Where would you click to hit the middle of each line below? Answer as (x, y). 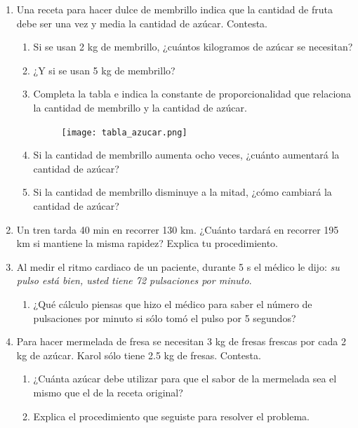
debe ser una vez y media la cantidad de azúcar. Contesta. (142, 23)
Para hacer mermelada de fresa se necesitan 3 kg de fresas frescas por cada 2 (181, 341)
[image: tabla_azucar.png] (124, 132)
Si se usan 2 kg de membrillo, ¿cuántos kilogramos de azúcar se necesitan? (193, 47)
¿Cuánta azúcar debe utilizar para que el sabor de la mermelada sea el (185, 379)
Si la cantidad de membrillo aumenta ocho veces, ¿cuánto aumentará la (186, 155)
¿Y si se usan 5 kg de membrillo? (104, 70)
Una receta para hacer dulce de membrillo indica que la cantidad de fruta (174, 9)
